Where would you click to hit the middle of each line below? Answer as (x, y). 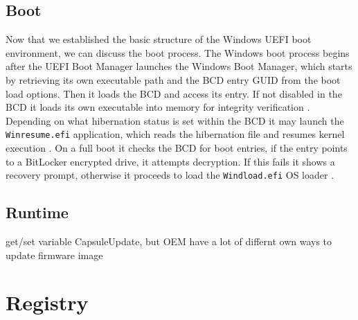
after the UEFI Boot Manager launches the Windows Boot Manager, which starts (179, 66)
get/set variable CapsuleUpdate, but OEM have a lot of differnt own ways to (169, 241)
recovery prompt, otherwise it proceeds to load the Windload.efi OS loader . (170, 175)
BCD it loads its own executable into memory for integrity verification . (158, 107)
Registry (47, 302)
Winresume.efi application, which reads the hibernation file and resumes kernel (175, 134)
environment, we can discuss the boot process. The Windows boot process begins (178, 52)
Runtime (37, 212)
